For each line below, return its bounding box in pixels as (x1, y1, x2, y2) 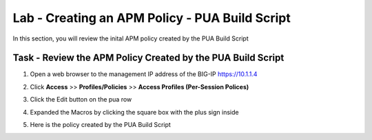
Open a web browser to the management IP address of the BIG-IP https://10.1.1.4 (30, 70, 258, 78)
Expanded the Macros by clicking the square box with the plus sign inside (30, 108, 239, 116)
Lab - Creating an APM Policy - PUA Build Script (12, 10, 291, 25)
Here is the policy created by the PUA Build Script (30, 121, 172, 129)
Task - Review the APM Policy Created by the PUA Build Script (12, 52, 285, 64)
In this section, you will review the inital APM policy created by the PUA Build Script (12, 34, 249, 43)
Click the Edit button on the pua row (30, 95, 132, 104)
